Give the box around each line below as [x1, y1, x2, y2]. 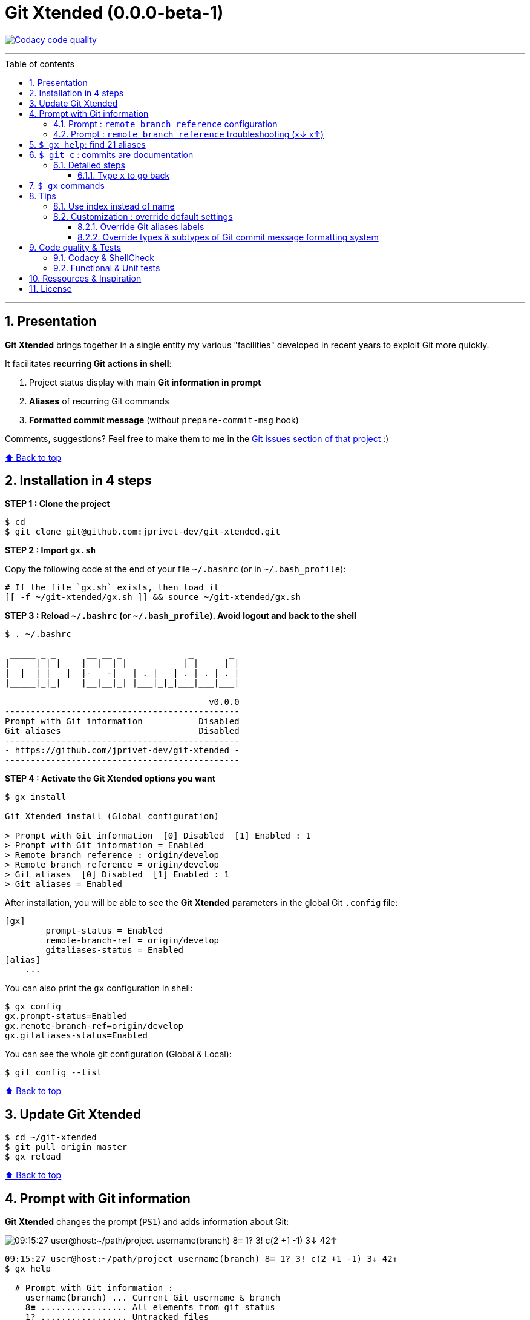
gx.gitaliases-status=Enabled [5, 1031, 148, 1041]
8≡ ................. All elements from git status [25, 1302, 275, 1313]
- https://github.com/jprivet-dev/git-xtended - [5, 745, 240, 756]
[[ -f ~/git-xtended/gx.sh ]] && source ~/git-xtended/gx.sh [5, 592, 301, 602]
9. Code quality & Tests [29, 242, 122, 252]
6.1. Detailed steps [53, 159, 125, 170]
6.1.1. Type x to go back [77, 170, 170, 180]
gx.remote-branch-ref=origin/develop [5, 1021, 184, 1031]
